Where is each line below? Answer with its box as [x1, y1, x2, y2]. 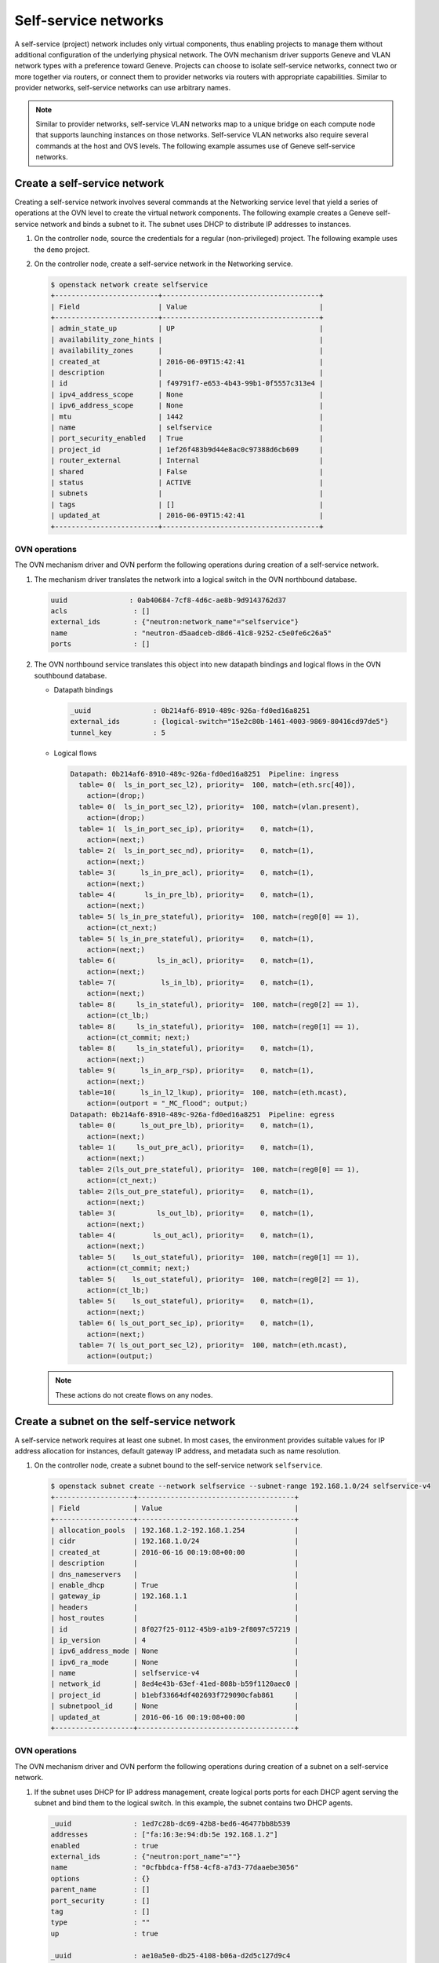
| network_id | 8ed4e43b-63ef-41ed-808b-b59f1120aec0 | [50, 1680, 299, 1688]
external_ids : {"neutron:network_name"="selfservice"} [50, 617, 299, 627]
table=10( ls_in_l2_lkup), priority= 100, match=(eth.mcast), [78, 1088, 348, 1097]
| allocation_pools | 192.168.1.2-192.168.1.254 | [50, 1526, 299, 1534]
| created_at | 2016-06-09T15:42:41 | [50, 357, 324, 366]
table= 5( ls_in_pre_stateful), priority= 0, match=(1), [78, 934, 314, 943]
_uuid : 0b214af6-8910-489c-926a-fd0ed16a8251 [70, 706, 310, 715]
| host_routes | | [50, 1614, 299, 1623]
